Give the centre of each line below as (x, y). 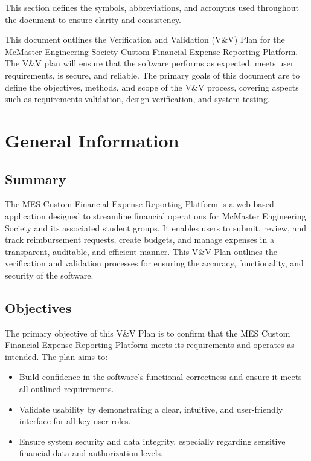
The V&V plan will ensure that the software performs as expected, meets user (149, 63)
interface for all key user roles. (75, 421)
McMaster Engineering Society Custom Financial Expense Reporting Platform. (152, 51)
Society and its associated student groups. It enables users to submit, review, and (155, 227)
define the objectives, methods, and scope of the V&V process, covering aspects (152, 87)
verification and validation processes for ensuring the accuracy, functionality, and (154, 263)
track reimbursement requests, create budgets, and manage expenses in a (139, 240)
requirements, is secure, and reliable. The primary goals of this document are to (152, 75)
